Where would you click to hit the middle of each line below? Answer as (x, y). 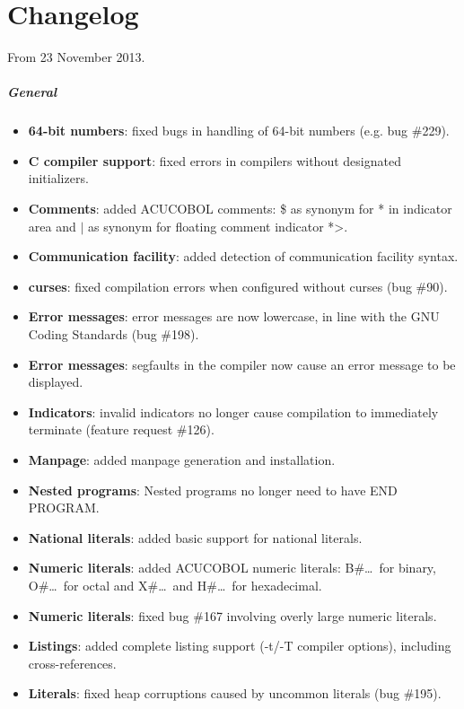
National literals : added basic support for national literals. (195, 537)
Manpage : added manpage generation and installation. (182, 460)
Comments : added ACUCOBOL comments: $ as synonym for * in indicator (240, 209)
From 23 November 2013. (76, 57)
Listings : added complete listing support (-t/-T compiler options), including (240, 646)
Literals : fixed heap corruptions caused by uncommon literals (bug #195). (235, 693)
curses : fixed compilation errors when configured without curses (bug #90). (238, 286)
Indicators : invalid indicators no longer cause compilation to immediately (233, 411)
